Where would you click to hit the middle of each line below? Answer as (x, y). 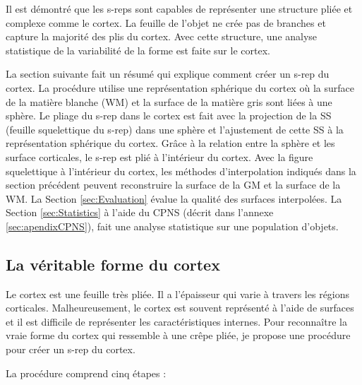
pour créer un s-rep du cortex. (71, 349)
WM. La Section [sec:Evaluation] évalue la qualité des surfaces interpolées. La (174, 198)
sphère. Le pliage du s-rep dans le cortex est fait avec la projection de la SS (169, 115)
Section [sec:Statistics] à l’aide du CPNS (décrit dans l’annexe (140, 212)
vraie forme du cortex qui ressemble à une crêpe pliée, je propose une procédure (178, 335)
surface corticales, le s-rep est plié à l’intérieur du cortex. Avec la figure (159, 156)
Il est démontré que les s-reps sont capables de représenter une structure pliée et (179, 8)
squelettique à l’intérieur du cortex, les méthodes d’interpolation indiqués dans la (181, 171)
